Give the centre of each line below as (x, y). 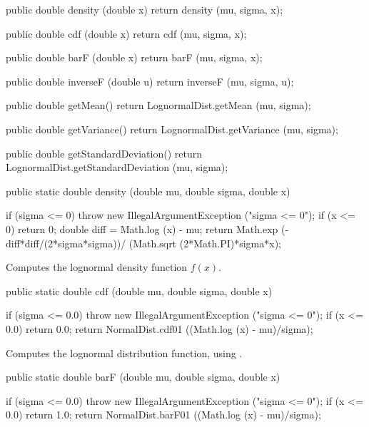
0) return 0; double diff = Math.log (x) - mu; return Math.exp (142, 228)
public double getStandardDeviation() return (104, 153)
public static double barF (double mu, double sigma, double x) (143, 377)
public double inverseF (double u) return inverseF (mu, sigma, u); (150, 81)
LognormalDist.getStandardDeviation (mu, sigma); (117, 167)
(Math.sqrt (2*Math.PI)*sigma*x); (205, 243)
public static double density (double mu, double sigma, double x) (148, 191)
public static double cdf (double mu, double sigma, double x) (139, 290)
